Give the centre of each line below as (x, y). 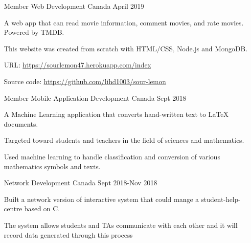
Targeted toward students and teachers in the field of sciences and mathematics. (124, 140)
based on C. (42, 209)
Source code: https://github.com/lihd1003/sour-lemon (85, 81)
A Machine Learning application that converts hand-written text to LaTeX (116, 114)
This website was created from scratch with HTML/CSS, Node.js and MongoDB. (126, 48)
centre (13, 209)
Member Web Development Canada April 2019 (74, 6)
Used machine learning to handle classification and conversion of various (112, 156)
